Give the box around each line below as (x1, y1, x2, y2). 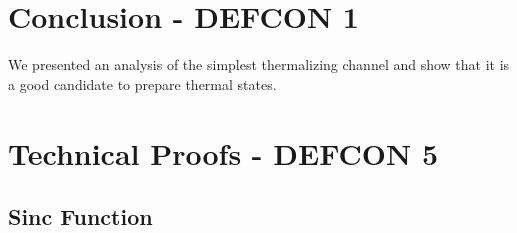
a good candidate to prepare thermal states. (8, 73, 277, 94)
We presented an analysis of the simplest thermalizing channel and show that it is (8, 54, 510, 75)
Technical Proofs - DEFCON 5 (8, 132, 439, 173)
